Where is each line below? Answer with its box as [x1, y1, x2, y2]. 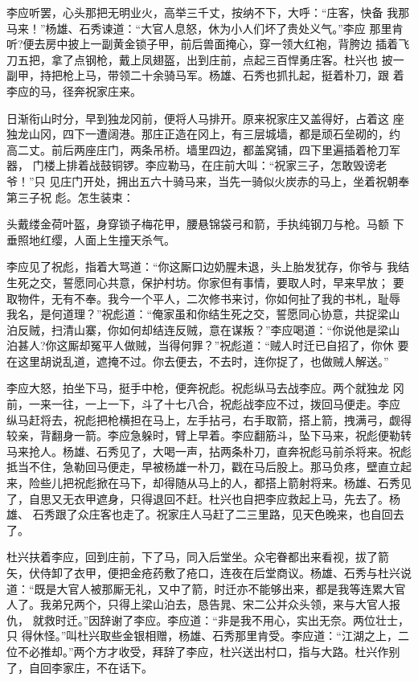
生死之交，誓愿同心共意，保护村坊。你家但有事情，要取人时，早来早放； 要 [6, 273, 404, 290]
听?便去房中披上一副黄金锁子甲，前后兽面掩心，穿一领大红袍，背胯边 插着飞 [6, 35, 410, 52]
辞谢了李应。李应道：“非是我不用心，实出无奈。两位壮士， [100, 611, 409, 628]
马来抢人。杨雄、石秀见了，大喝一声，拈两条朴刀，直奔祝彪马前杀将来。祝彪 [6, 442, 412, 459]
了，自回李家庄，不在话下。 [6, 658, 153, 675]
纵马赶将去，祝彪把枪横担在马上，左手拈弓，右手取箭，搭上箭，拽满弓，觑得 [6, 411, 412, 428]
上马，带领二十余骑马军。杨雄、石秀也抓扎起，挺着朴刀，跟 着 [73, 67, 404, 84]
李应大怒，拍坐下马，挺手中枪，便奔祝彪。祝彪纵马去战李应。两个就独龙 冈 [6, 379, 404, 396]
